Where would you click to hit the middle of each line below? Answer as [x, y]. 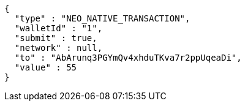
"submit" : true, [56, 38]
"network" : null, [58, 48]
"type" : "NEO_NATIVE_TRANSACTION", [102, 18]
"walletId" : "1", [58, 28]
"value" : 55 [46, 67]
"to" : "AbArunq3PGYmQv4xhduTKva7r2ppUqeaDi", [128, 58]
